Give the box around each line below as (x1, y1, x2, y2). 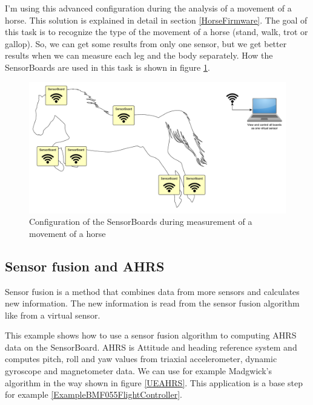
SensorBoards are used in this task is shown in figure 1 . (5, 60, 210, 73)
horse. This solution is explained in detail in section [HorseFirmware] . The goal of (5, 13, 308, 26)
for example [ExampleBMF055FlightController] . (5, 388, 183, 401)
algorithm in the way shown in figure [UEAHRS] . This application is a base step (5, 376, 303, 389)
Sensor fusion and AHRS (5, 256, 165, 275)
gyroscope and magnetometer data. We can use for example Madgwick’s (5, 364, 272, 377)
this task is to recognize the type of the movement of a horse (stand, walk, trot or (5, 25, 308, 38)
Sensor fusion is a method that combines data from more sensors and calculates (5, 285, 300, 297)
